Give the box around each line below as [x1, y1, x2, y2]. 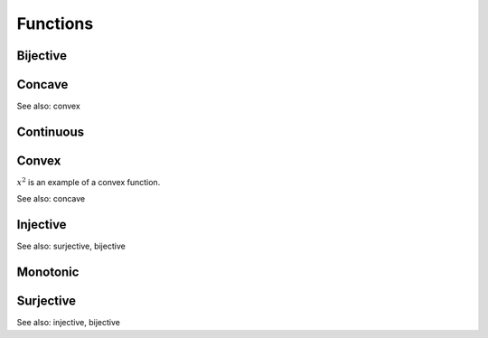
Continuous [16, 124, 85, 139]
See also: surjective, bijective [16, 240, 126, 252]
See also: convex [16, 100, 80, 112]
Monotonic [16, 265, 80, 280]
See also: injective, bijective [16, 317, 121, 328]
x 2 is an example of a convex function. [16, 176, 161, 187]
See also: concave [16, 193, 86, 204]
